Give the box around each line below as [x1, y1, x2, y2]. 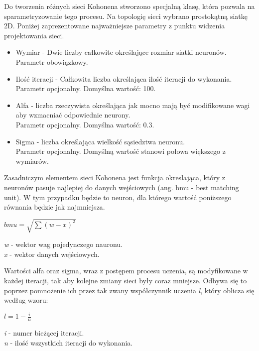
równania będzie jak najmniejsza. [4, 202, 105, 212]
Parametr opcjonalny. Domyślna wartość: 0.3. [15, 119, 154, 129]
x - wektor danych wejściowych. [4, 248, 100, 259]
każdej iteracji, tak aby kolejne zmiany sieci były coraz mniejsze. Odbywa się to [4, 275, 247, 286]
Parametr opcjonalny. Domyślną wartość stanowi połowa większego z [15, 146, 226, 156]
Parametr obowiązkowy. [15, 56, 88, 67]
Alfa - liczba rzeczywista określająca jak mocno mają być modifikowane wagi [15, 100, 250, 110]
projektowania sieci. [4, 30, 64, 40]
